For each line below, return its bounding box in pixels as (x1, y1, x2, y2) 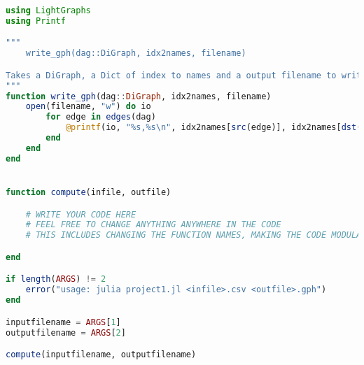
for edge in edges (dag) (45, 112, 156, 122)
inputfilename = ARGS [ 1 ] (6, 317, 121, 327)
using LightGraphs (6, 6, 91, 15)
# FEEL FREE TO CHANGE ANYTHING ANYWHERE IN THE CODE (25, 220, 281, 230)
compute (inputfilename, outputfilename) (6, 350, 197, 360)
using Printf (6, 15, 66, 26)
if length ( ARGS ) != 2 (6, 274, 106, 285)
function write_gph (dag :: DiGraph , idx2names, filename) (6, 91, 272, 101)
